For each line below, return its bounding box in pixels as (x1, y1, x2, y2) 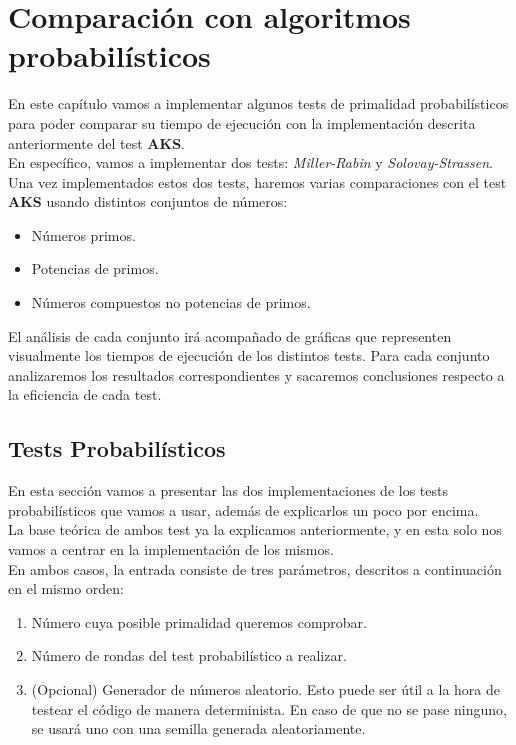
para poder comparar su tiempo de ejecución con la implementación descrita (8, 112, 476, 133)
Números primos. (31, 224, 136, 245)
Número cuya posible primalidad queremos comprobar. (31, 611, 367, 632)
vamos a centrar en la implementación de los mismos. (8, 539, 334, 560)
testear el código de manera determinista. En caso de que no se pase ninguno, (31, 698, 507, 719)
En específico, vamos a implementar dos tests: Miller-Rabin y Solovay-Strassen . (8, 152, 493, 173)
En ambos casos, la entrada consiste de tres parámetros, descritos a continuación (8, 558, 502, 579)
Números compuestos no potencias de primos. (31, 292, 311, 313)
